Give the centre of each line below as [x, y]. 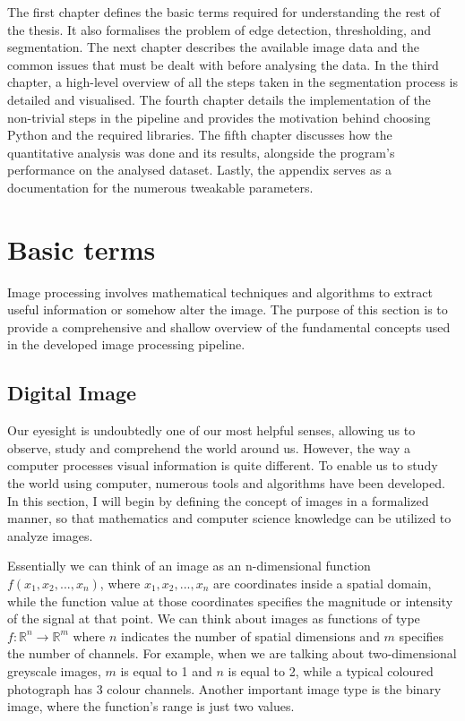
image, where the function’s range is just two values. [151, 706]
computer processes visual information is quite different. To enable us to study [223, 465]
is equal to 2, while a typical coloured [331, 670]
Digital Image [72, 393]
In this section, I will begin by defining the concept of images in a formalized [218, 500]
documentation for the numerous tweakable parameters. [160, 187]
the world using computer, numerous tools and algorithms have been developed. [226, 483]
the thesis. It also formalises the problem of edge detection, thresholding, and [220, 29]
